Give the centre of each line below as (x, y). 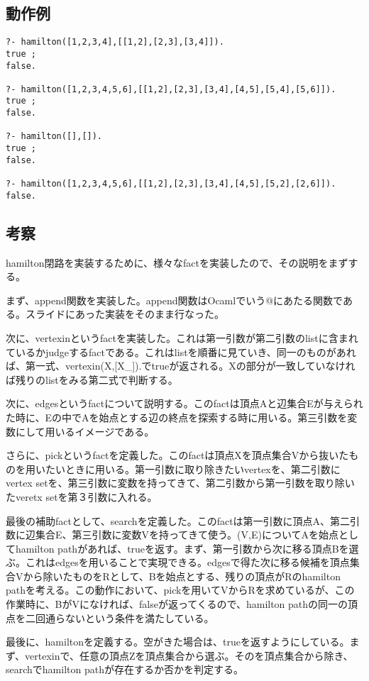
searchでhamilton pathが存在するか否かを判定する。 (125, 669)
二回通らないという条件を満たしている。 (120, 618)
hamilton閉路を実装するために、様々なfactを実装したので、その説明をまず (177, 262)
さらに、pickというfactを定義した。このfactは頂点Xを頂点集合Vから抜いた (177, 455)
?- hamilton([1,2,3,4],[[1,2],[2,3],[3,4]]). (115, 42)
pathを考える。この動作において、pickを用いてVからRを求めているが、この (180, 590)
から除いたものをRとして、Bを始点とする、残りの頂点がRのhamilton (182, 576)
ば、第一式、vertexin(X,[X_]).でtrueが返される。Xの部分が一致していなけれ (181, 366)
